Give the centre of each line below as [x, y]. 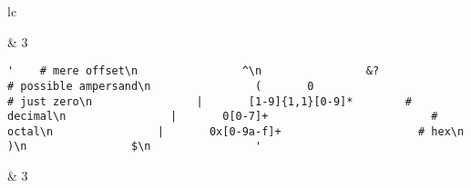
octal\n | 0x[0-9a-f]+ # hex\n [236, 131]
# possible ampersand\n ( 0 [161, 86]
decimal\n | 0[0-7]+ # [223, 117]
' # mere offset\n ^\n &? [194, 71]
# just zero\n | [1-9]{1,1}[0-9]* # [210, 101]
